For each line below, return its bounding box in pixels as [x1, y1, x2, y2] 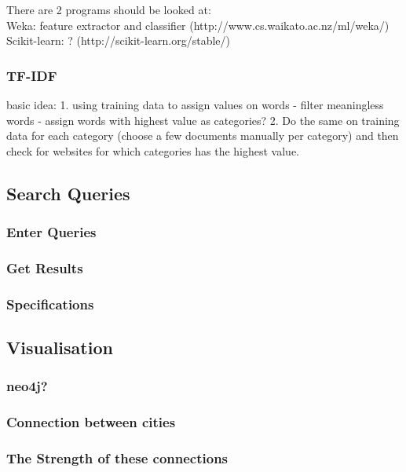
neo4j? [6, 376, 48, 396]
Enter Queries [6, 222, 97, 242]
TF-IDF [6, 65, 57, 85]
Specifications [6, 294, 94, 313]
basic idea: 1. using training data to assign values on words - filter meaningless [6, 97, 384, 112]
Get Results [6, 258, 83, 277]
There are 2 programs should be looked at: [6, 2, 211, 17]
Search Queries [6, 181, 130, 205]
